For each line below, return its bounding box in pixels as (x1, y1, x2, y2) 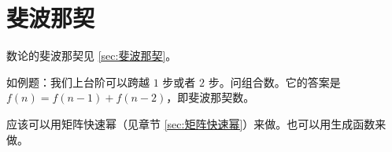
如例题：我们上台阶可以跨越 (6, 73, 150, 90)
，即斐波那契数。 (166, 89, 255, 106)
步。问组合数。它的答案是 (208, 73, 341, 90)
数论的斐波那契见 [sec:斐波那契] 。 (6, 47, 177, 64)
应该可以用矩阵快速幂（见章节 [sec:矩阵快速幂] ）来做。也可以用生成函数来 (6, 115, 386, 132)
